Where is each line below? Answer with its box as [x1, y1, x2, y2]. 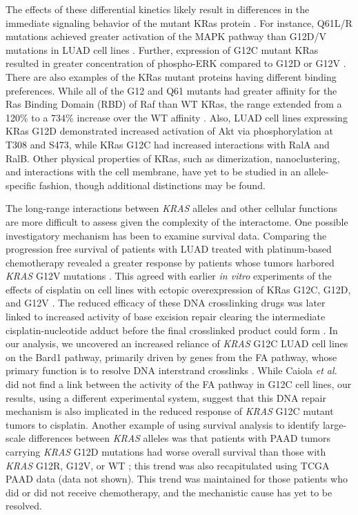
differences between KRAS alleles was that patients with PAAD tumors [28, 431, 331, 445]
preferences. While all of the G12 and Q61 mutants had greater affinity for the [6, 83, 337, 97]
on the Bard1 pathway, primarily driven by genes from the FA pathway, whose [6, 349, 337, 364]
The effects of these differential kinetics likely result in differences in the [6, 2, 310, 16]
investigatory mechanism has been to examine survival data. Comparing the [6, 228, 327, 242]
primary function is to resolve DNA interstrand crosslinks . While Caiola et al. [6, 363, 337, 378]
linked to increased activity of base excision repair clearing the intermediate [6, 309, 326, 324]
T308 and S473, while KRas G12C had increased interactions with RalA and [6, 137, 330, 151]
